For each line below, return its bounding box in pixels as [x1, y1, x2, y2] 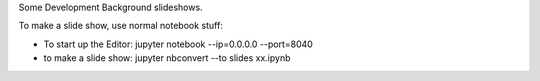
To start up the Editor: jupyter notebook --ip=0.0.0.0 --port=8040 [43, 38, 314, 50]
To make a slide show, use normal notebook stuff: [18, 20, 224, 32]
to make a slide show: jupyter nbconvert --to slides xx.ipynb [43, 52, 291, 64]
